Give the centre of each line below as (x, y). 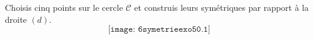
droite (16, 19)
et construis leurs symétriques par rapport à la (222, 7)
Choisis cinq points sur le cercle (64, 7)
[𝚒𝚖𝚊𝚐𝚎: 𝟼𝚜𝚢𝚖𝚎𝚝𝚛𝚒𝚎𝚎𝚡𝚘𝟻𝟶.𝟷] (159, 30)
